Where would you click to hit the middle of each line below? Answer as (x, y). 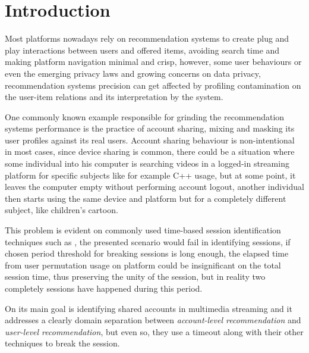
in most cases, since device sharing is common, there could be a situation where (150, 151)
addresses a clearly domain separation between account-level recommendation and (153, 320)
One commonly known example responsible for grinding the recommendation (145, 116)
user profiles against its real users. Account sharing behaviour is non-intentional (150, 140)
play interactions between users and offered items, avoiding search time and (142, 50)
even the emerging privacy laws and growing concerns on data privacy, (133, 73)
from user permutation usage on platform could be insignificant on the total (143, 265)
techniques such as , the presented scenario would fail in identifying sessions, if (148, 241)
